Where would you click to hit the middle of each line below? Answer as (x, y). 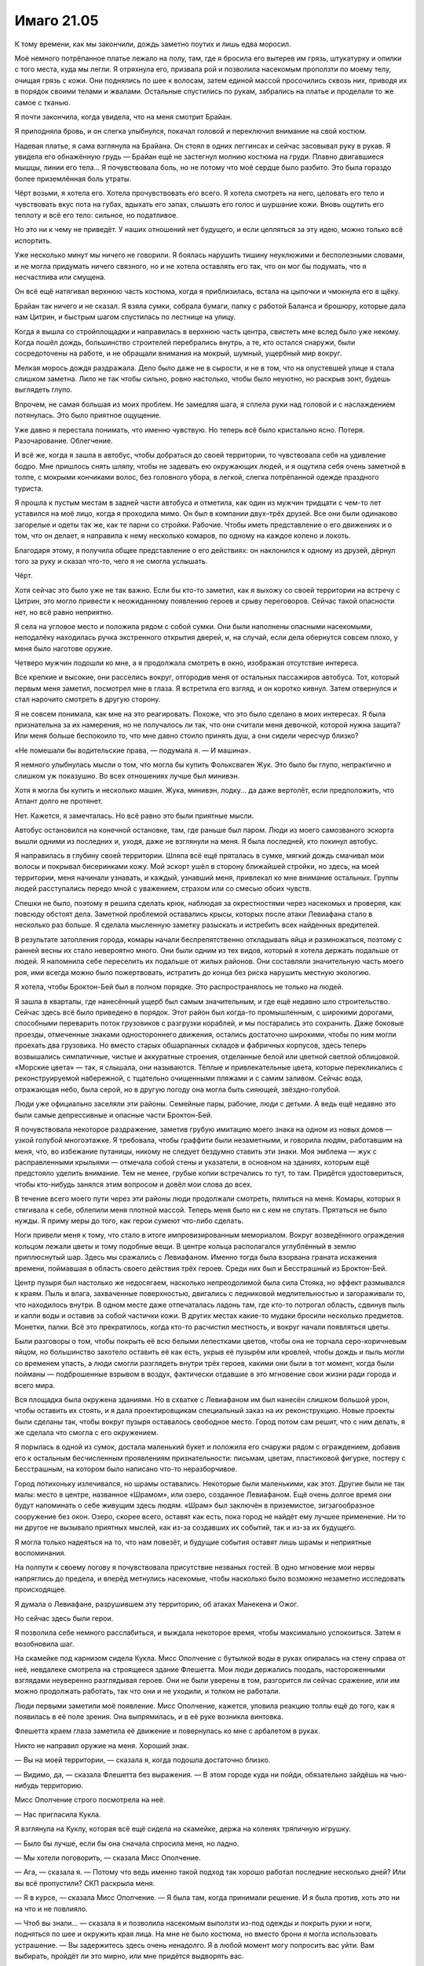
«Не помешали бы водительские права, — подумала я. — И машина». (133, 750)
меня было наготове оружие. (64, 648)
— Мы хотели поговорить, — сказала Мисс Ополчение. (108, 1857)
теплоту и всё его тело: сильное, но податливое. (96, 215)
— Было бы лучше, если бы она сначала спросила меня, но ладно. (127, 1843)
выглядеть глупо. (44, 390)
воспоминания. (40, 1552)
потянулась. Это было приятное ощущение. (88, 415)
